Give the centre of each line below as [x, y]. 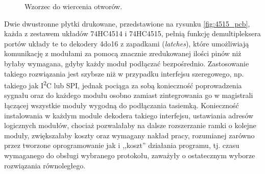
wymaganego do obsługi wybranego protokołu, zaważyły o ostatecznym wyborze [130, 155]
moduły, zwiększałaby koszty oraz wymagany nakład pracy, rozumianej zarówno [129, 135]
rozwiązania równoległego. [45, 165]
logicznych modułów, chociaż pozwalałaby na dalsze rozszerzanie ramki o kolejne [130, 125]
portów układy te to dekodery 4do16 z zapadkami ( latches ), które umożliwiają [127, 43]
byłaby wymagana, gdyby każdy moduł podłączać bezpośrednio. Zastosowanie [127, 63]
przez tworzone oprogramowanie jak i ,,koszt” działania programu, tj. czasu [122, 145]
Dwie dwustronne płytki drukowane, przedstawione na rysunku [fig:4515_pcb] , [127, 23]
